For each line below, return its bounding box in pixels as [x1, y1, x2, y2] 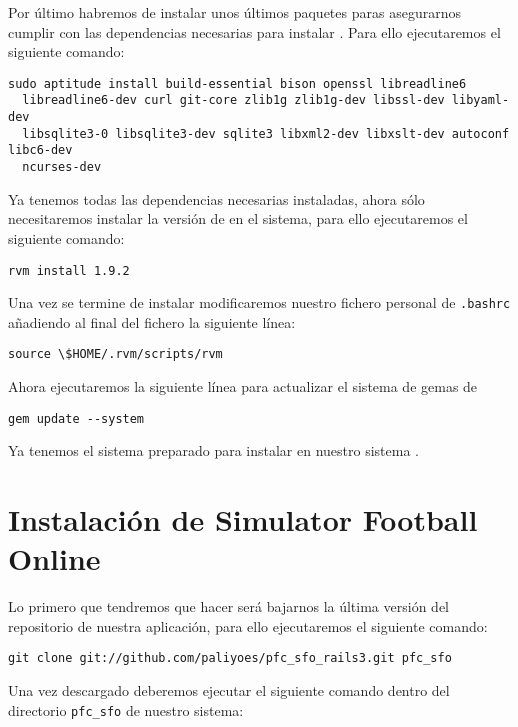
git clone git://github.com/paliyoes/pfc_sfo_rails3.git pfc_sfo [8, 651, 452, 666]
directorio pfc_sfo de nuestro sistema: [8, 699, 244, 720]
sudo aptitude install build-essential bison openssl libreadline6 [8, 76, 467, 91]
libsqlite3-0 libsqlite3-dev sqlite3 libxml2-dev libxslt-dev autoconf [22, 126, 510, 141]
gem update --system [8, 411, 145, 426]
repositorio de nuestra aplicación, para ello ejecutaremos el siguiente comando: [8, 615, 488, 636]
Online [8, 538, 101, 579]
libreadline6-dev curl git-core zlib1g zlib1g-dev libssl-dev [22, 93, 445, 108]
